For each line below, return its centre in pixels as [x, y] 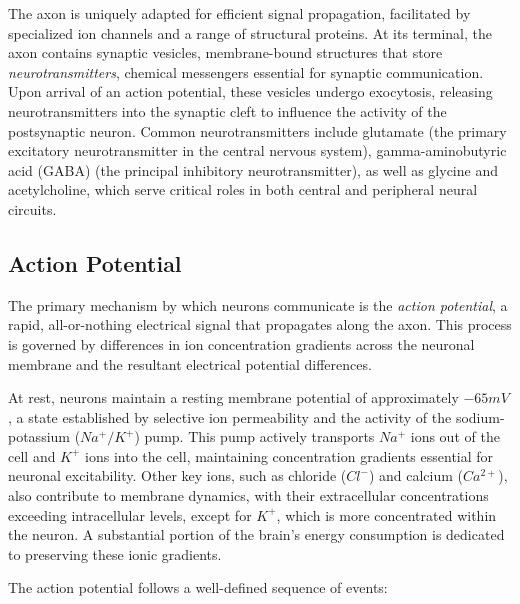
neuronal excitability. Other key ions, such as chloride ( [177, 475]
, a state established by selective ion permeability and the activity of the [230, 416]
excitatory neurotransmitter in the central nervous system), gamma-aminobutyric [257, 150]
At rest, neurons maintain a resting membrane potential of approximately [233, 397]
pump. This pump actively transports [259, 436]
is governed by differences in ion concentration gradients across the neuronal [241, 343]
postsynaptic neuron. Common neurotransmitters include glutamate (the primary [257, 130]
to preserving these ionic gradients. [115, 553]
